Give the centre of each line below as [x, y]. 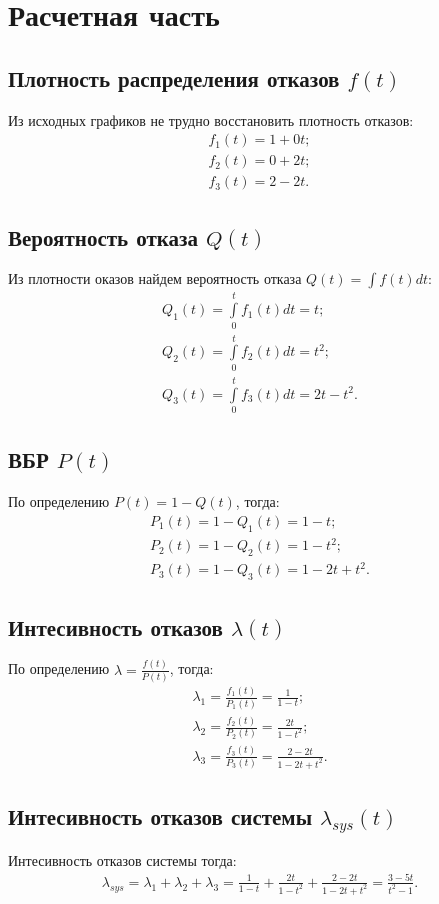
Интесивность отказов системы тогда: [122, 859]
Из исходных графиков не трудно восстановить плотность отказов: [211, 119]
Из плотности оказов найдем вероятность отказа [155, 278]
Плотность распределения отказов [174, 77]
